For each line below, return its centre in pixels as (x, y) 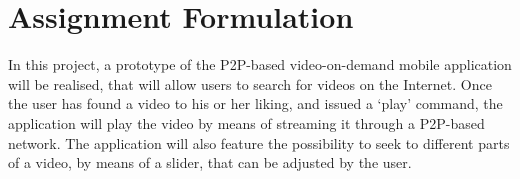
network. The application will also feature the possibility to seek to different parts (259, 142)
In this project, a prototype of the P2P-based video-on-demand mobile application (260, 64)
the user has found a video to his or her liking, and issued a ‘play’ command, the (255, 103)
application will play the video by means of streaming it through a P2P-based (246, 122)
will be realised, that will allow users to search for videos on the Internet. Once (250, 83)
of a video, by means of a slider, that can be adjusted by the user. (210, 162)
